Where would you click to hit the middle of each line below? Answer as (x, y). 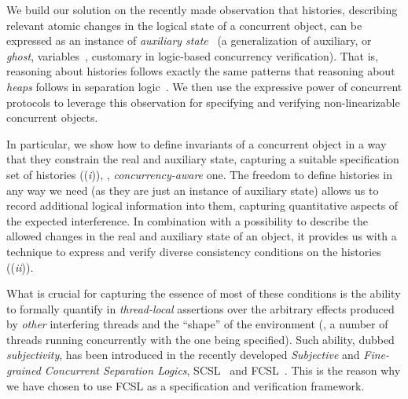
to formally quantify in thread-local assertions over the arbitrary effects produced (200, 308)
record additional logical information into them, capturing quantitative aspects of (202, 205)
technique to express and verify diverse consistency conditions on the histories (194, 251)
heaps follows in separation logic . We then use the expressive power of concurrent (204, 86)
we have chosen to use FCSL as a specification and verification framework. (186, 385)
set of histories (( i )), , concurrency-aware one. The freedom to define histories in (199, 174)
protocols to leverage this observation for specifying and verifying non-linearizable (203, 102)
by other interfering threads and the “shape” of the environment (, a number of (197, 324)
